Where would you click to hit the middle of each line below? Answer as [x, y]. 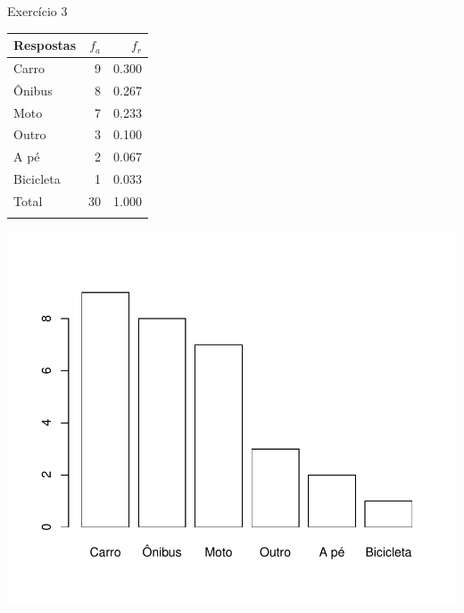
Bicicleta [37, 179]
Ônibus [33, 90]
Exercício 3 [37, 11]
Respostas [45, 45]
